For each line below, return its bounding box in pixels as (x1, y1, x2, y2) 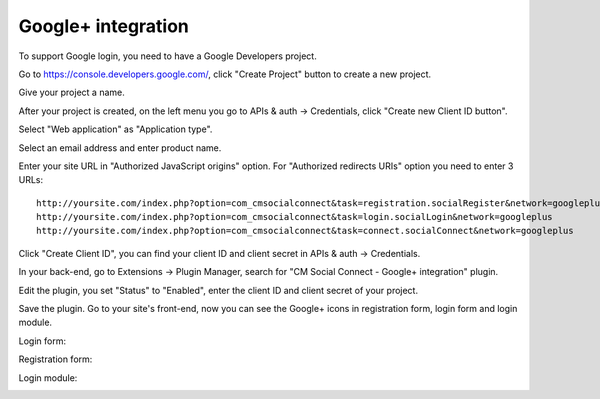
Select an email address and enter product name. (18, 141, 222, 154)
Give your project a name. (18, 86, 125, 99)
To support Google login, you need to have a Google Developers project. (18, 50, 317, 62)
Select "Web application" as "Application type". (18, 123, 213, 135)
